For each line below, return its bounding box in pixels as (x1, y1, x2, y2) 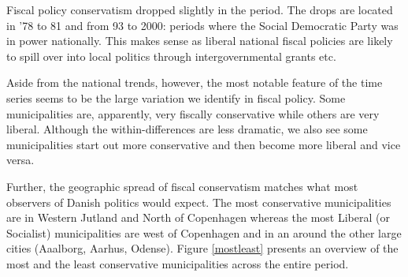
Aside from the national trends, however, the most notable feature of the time (6, 74, 383, 91)
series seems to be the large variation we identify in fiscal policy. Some (6, 89, 346, 106)
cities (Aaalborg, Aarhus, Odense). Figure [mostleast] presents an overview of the (6, 240, 399, 256)
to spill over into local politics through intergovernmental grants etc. (6, 47, 336, 64)
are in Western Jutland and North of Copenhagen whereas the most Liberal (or (6, 209, 390, 226)
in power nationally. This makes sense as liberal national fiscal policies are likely (6, 32, 393, 49)
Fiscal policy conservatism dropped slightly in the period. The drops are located (6, 2, 393, 17)
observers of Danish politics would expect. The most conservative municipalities (6, 193, 391, 210)
